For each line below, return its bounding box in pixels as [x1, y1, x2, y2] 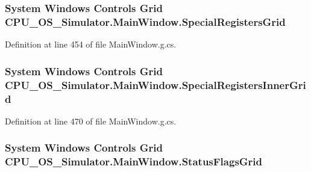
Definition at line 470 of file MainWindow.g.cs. [5, 114, 177, 127]
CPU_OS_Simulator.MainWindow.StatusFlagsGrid [5, 154, 263, 169]
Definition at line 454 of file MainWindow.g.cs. [5, 38, 177, 51]
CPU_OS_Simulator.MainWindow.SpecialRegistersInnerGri [5, 77, 306, 92]
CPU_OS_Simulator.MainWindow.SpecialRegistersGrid [5, 14, 286, 29]
